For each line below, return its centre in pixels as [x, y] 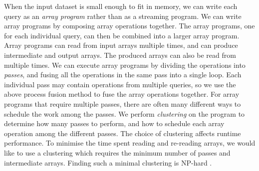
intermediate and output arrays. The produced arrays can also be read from [120, 55]
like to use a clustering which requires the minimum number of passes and [117, 152]
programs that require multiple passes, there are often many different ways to [123, 103]
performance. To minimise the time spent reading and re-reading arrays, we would [130, 143]
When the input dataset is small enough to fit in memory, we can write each [121, 6]
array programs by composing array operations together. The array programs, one [129, 26]
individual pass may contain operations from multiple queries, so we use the [120, 84]
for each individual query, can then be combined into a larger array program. [122, 35]
